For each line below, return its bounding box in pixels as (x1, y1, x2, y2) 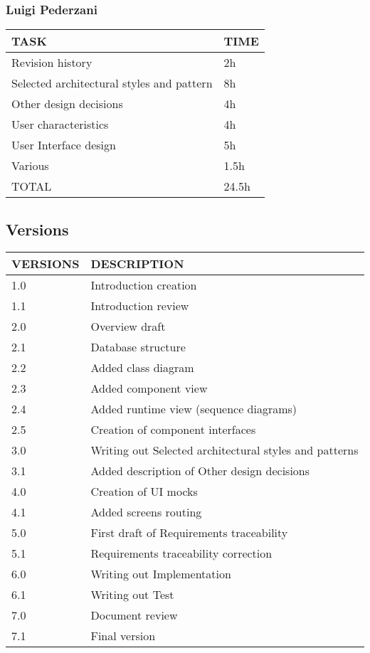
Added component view (90, 380, 208, 397)
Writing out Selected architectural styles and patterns (90, 442, 359, 459)
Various (11, 157, 49, 174)
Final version (90, 627, 156, 644)
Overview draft (90, 318, 166, 335)
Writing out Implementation (90, 566, 231, 583)
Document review (90, 607, 178, 624)
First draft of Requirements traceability (90, 524, 288, 541)
